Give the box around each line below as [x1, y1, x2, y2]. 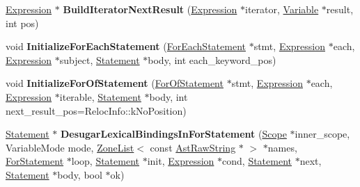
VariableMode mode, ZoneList [6, 140, 134, 154]
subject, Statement [59, 52, 140, 67]
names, [267, 140, 297, 154]
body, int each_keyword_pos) [148, 52, 276, 67]
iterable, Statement [59, 89, 141, 104]
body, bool [57, 167, 102, 181]
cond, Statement [222, 154, 292, 168]
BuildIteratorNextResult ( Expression [63, 2, 237, 16]
